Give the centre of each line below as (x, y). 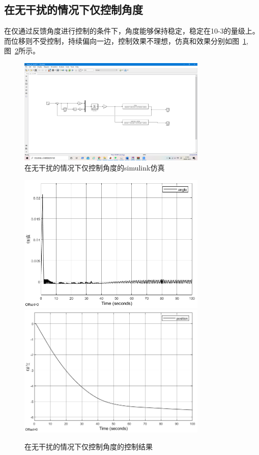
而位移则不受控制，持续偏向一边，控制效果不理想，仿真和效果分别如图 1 (125, 40)
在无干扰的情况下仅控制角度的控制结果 (89, 447)
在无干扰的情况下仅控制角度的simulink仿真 (95, 167)
